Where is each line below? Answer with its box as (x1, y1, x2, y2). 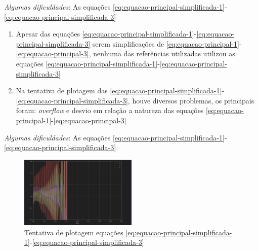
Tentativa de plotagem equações (24, 227, 123, 237)
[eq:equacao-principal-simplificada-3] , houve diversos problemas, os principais (16, 95, 254, 105)
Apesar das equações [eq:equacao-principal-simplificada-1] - (16, 28, 197, 39)
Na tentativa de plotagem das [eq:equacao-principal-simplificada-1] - (16, 85, 225, 96)
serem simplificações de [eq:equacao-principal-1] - (92, 38, 242, 49)
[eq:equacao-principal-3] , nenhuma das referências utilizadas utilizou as (16, 48, 235, 59)
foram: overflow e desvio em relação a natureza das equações (16, 105, 204, 116)
